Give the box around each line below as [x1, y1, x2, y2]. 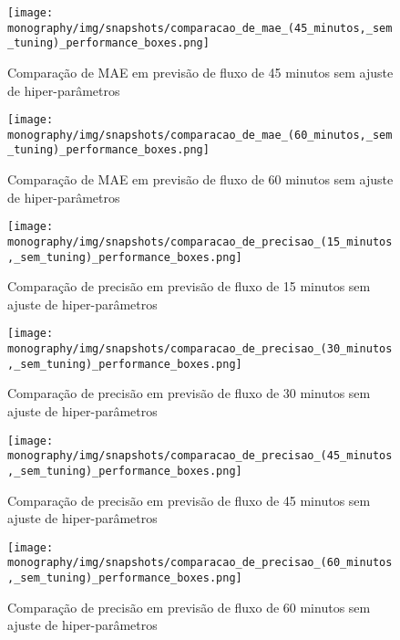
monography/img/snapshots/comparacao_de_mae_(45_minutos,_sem [7, 21, 393, 35]
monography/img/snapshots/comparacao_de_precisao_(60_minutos [7, 556, 393, 570]
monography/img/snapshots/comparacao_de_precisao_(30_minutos [7, 342, 393, 356]
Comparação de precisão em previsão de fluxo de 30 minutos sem [7, 383, 371, 403]
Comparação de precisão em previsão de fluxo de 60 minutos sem [7, 597, 371, 616]
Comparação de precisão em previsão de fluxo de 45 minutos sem [7, 490, 371, 509]
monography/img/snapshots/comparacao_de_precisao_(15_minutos [7, 235, 393, 248]
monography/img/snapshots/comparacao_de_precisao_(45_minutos [7, 449, 393, 463]
